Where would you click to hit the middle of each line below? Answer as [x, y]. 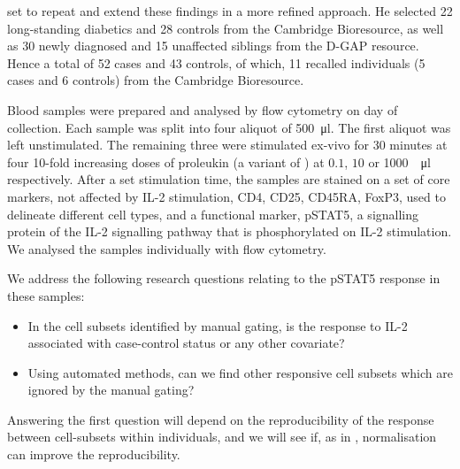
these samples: [46, 295]
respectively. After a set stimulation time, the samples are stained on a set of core [229, 179]
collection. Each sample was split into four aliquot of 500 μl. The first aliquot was [229, 127]
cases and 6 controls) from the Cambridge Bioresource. [156, 80]
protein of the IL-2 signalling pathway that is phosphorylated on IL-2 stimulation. [230, 231]
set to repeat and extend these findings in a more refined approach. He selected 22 [230, 11]
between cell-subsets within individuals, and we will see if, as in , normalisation [222, 437]
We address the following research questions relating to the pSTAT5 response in [224, 278]
